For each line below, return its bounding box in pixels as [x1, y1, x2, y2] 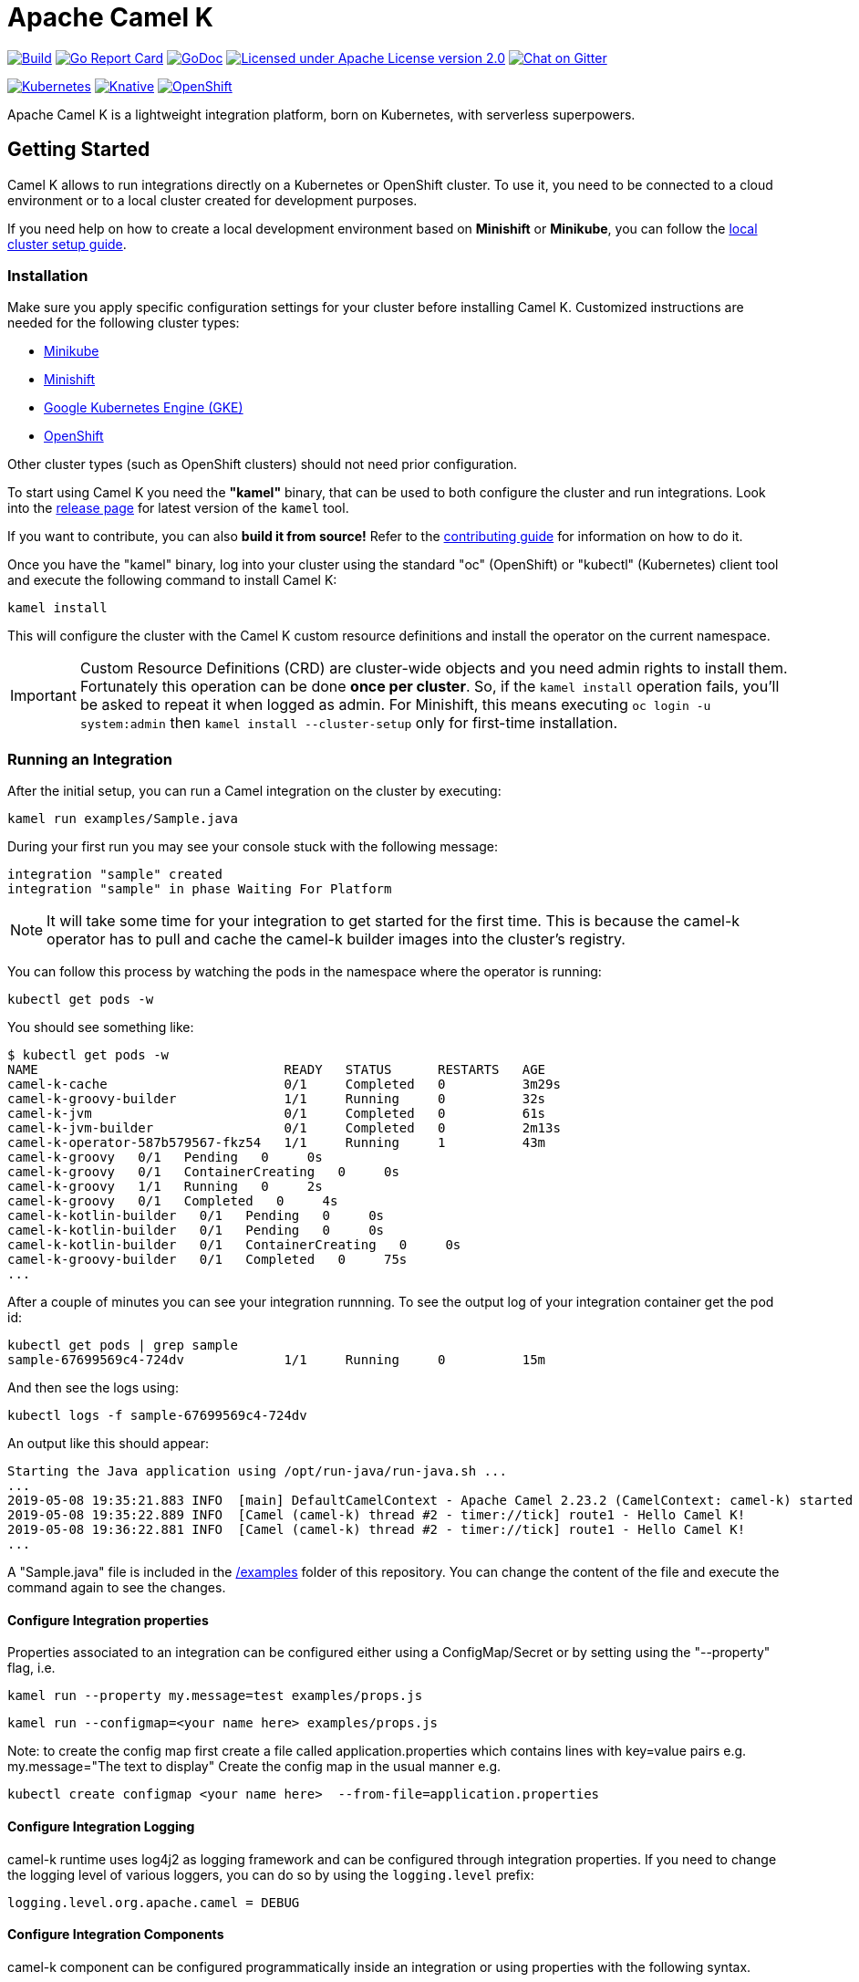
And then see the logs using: [7, 1380, 179, 1396]
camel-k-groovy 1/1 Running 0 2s [7, 1179, 323, 1194]
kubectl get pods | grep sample [7, 1338, 238, 1353]
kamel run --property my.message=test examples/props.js [7, 1688, 423, 1704]
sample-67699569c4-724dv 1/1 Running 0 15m [7, 1352, 546, 1368]
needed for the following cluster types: [7, 315, 240, 331]
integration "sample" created [7, 867, 223, 882]
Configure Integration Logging [7, 1818, 195, 1834]
